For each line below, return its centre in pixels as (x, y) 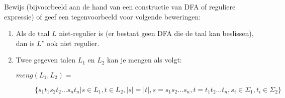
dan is (25, 43)
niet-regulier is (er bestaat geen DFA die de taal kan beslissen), (156, 33)
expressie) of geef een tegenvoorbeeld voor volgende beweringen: (103, 16)
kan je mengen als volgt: (145, 60)
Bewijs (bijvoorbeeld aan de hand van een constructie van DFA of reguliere (120, 6)
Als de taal (33, 33)
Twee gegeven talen (45, 60)
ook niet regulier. (73, 43)
